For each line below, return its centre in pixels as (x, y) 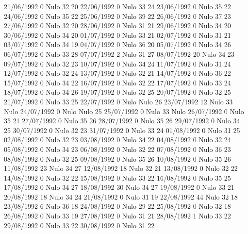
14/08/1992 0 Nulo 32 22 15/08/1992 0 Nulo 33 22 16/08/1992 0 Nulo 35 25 (117, 177)
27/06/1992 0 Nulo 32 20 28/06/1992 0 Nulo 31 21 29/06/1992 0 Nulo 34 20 (117, 25)
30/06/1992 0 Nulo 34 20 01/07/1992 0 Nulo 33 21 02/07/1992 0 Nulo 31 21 (117, 35)
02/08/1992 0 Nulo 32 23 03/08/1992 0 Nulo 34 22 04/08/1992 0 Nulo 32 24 (117, 140)
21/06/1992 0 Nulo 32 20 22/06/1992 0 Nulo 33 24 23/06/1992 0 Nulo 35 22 (117, 6)
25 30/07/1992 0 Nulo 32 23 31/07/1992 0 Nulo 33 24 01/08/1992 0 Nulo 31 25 (122, 130)
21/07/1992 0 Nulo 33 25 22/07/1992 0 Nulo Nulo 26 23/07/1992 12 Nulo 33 (118, 101)
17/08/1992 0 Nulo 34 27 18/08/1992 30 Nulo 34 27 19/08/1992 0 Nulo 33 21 (119, 187)
